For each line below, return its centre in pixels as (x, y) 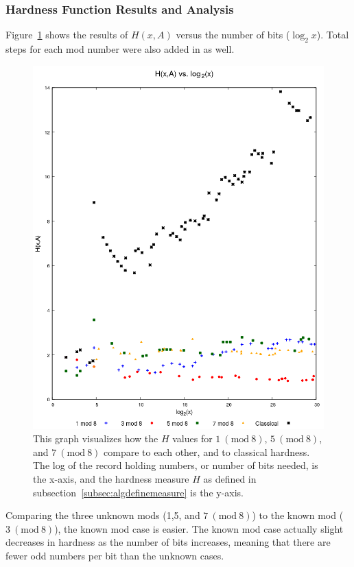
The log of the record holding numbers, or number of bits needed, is (176, 465)
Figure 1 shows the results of (67, 35)
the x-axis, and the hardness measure (111, 478)
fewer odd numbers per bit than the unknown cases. (115, 555)
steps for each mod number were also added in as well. (120, 49)
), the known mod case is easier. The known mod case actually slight (199, 528)
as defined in (230, 478)
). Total (333, 35)
